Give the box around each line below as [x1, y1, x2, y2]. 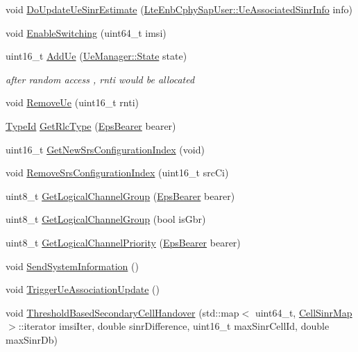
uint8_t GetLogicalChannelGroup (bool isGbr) [6, 212, 206, 226]
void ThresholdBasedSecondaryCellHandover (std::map [6, 305, 239, 319]
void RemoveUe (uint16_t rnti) [6, 95, 139, 110]
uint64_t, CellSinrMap [255, 305, 352, 319]
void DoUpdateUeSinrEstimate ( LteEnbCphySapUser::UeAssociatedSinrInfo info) [6, 2, 352, 16]
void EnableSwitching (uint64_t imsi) [6, 25, 167, 40]
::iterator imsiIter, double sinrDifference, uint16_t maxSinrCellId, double [18, 319, 330, 333]
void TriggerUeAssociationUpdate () [6, 282, 160, 296]
